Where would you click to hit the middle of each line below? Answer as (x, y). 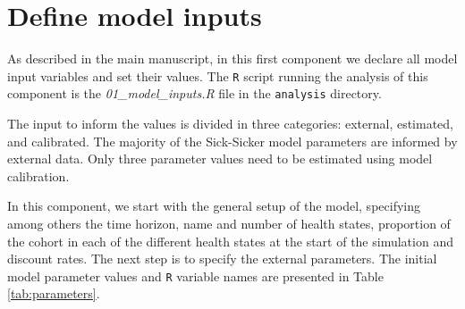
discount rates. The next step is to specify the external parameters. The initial (222, 259)
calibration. (38, 175)
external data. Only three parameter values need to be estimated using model (220, 159)
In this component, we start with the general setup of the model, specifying (214, 206)
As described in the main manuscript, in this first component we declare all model (232, 58)
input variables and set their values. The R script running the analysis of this (218, 75)
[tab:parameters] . (54, 293)
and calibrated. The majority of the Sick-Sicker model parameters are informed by (232, 141)
